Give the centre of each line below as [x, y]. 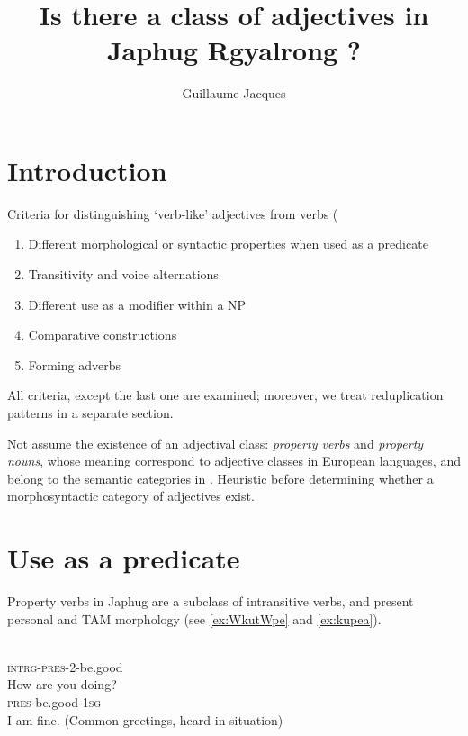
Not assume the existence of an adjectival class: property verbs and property [216, 443]
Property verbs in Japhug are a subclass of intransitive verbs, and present [211, 601]
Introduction [87, 170]
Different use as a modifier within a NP [137, 304]
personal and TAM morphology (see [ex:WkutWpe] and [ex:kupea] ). [194, 618]
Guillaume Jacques [234, 93]
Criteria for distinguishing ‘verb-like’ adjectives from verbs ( [173, 213]
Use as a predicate [124, 558]
